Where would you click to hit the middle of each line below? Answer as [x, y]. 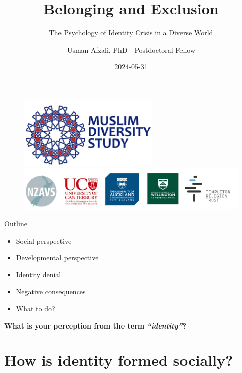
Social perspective [44, 240]
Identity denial [39, 274]
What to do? [36, 309]
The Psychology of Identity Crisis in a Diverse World [131, 33]
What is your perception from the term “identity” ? [95, 325]
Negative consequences [51, 291]
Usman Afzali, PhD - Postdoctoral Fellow [131, 49]
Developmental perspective [57, 258]
